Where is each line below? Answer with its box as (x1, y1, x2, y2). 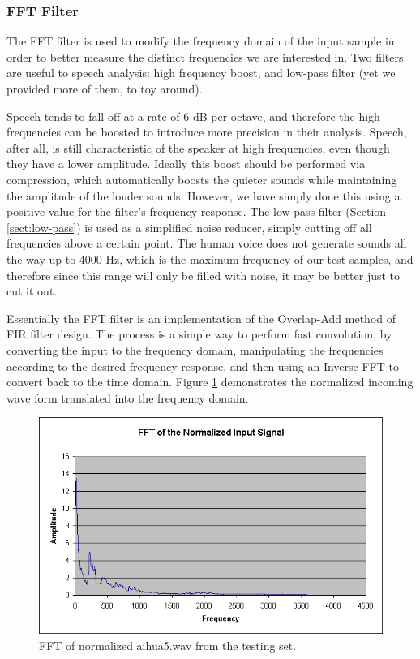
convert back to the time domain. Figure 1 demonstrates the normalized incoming (6, 373, 414, 390)
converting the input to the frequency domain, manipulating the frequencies (6, 341, 384, 358)
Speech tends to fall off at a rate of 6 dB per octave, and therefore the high (6, 107, 380, 124)
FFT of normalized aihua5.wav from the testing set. (39, 636, 297, 653)
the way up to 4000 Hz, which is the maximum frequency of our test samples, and (6, 250, 414, 267)
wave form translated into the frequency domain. (6, 389, 249, 406)
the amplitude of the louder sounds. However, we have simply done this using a (6, 187, 401, 204)
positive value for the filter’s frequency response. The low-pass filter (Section (6, 203, 387, 220)
